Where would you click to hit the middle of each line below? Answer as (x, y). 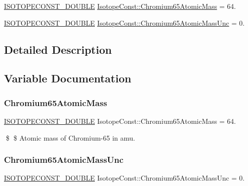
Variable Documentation (68, 78)
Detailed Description (58, 49)
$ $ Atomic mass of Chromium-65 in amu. (70, 137)
